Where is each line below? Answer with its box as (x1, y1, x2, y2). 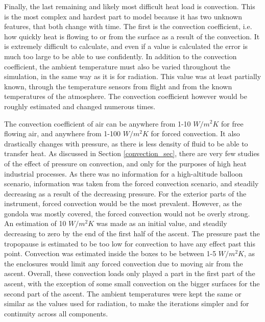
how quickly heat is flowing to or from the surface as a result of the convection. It (4, 31, 260, 41)
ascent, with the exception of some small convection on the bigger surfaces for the (4, 278, 260, 289)
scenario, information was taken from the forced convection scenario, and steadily (4, 178, 259, 189)
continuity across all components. (4, 308, 108, 318)
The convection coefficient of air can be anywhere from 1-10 (4, 118, 191, 129)
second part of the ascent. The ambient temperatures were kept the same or (4, 288, 242, 299)
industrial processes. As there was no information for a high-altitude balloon (4, 168, 243, 179)
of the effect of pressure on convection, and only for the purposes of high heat (4, 158, 247, 168)
